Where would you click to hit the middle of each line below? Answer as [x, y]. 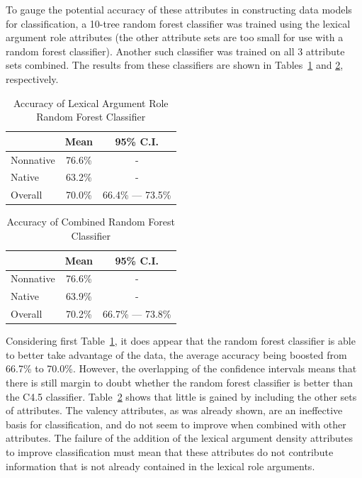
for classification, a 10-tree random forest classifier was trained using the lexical [178, 23]
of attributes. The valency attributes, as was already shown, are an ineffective [174, 410]
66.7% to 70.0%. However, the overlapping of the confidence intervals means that [181, 368]
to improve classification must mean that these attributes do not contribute [170, 451]
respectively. [32, 78]
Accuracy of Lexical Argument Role [91, 102]
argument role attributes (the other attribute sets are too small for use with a [175, 37]
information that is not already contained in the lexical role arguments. [160, 466]
